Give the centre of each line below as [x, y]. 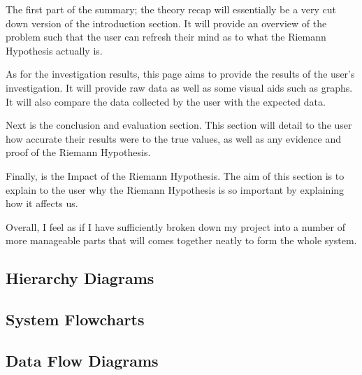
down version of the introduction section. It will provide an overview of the [166, 23]
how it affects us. [42, 203]
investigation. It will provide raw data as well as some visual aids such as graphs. [179, 87]
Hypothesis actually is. [54, 50]
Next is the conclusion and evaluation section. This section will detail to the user [179, 125]
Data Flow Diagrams [82, 360]
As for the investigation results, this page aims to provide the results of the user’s [180, 74]
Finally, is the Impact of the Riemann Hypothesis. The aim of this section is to [175, 175]
